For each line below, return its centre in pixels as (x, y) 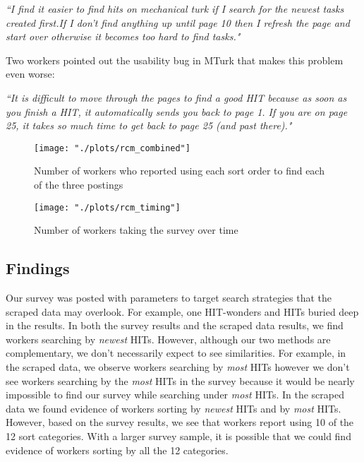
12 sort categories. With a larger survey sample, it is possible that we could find (178, 436)
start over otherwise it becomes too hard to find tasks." (123, 36)
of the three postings (79, 184)
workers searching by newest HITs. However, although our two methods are (168, 339)
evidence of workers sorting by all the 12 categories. (117, 450)
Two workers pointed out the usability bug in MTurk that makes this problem (175, 60)
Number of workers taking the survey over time (136, 230)
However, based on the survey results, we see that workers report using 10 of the (180, 422)
